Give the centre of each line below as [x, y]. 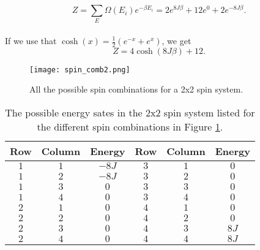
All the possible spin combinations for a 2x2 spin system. [136, 89]
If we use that [31, 40]
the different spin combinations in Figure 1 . [130, 127]
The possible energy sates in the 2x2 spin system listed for [130, 113]
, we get [176, 40]
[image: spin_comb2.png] [80, 70]
